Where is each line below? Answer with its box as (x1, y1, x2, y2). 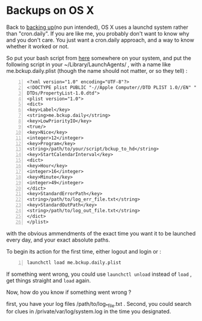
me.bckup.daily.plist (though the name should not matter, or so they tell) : (6, 67, 188, 74)
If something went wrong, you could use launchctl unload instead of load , (6, 270, 192, 278)
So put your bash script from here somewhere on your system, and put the (6, 54, 191, 61)
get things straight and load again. (6, 276, 91, 284)
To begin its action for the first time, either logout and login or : (6, 248, 161, 255)
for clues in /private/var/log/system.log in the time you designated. (6, 308, 171, 315)
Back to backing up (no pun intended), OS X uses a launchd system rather (6, 23, 188, 31)
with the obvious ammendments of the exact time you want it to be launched (6, 229, 196, 237)
